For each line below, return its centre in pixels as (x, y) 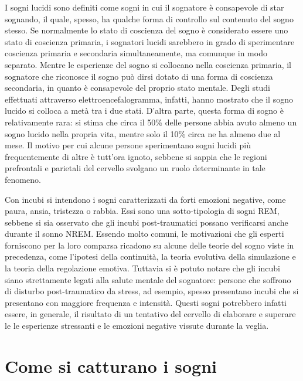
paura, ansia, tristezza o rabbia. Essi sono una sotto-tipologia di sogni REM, (142, 211)
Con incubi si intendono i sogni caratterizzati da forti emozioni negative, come (145, 199)
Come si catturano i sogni (111, 365)
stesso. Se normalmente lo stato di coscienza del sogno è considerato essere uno (147, 30)
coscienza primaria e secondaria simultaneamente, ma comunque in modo (136, 53)
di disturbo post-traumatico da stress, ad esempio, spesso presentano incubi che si (152, 291)
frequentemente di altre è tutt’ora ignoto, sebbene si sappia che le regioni (136, 156)
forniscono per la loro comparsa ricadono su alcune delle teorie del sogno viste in (149, 245)
